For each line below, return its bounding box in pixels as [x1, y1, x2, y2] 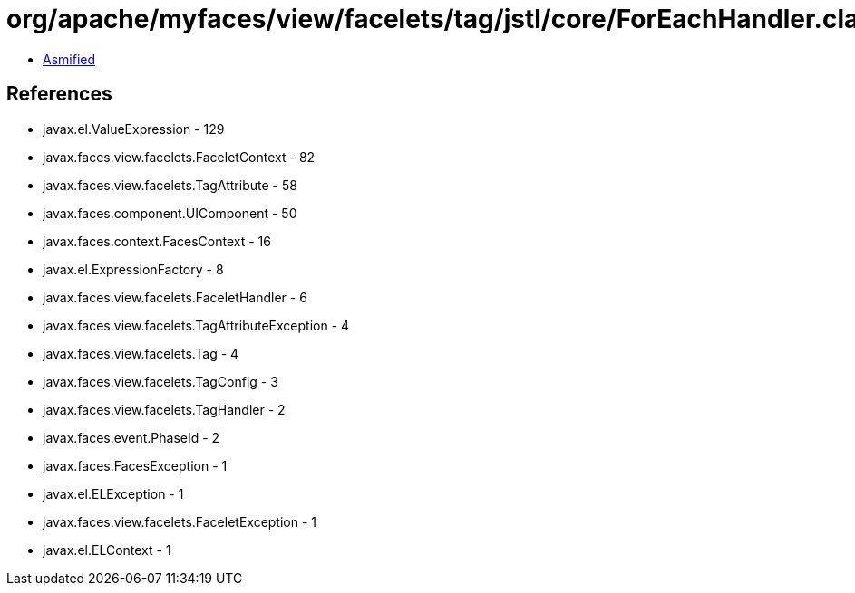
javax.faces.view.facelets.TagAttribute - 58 [43, 177, 297, 193]
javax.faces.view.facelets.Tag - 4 [43, 345, 239, 361]
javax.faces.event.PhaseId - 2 [43, 429, 220, 445]
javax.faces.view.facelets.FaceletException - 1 [43, 513, 317, 530]
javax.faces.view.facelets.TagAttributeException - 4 [43, 317, 350, 333]
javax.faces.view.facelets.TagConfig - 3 [43, 373, 278, 389]
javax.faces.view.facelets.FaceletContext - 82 [43, 148, 316, 165]
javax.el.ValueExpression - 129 [43, 120, 225, 137]
